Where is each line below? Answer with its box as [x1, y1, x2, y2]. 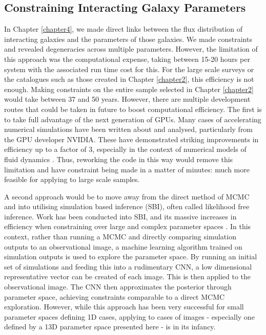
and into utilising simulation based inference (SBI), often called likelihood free [4, 201, 250, 212]
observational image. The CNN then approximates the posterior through [4, 281, 232, 292]
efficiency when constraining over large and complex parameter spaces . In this [4, 221, 251, 232]
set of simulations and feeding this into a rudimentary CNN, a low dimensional [4, 261, 252, 272]
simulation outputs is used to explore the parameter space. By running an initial [4, 251, 257, 262]
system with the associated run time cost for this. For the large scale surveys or [4, 63, 254, 74]
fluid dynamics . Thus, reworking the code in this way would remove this [4, 153, 233, 164]
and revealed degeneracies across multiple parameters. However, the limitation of [4, 43, 258, 54]
